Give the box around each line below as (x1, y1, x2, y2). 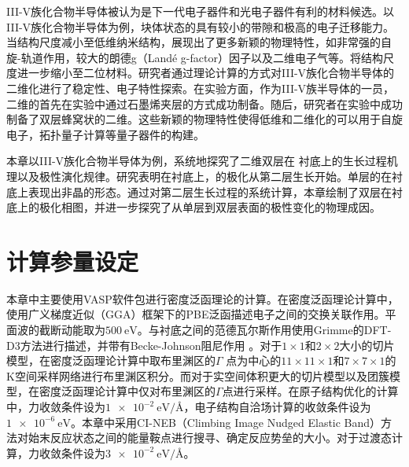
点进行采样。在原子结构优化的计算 (222, 383, 399, 399)
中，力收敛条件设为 (6, 399, 105, 414)
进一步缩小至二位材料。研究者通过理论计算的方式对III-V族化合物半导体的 (17, 64, 395, 81)
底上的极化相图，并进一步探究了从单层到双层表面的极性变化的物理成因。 (6, 199, 381, 215)
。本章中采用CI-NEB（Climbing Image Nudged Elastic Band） (71, 414, 381, 430)
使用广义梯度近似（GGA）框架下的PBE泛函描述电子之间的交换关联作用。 (6, 306, 385, 322)
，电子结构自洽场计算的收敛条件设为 (183, 399, 371, 414)
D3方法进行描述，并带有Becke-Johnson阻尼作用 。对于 (6, 336, 282, 353)
